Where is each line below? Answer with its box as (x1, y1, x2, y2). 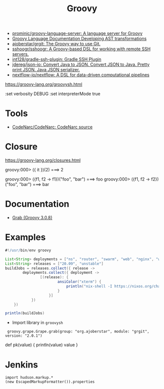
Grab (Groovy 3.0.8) (12, 215, 53, 220)
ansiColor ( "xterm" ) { (57, 279, 102, 285)
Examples (5, 232, 46, 243)
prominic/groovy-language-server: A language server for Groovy (12, 30, 143, 37)
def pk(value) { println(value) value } (5, 342, 78, 348)
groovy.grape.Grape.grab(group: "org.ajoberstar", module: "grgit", (7, 329, 150, 334)
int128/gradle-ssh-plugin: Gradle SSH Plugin (12, 57, 102, 62)
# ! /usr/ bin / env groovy (5, 247, 51, 253)
